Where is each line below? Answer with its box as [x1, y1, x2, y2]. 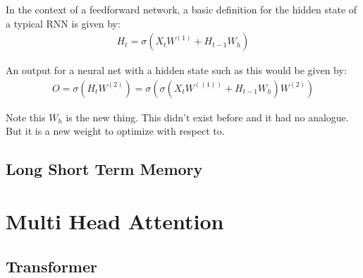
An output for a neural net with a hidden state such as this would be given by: [6, 63, 347, 78]
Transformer [6, 255, 97, 277]
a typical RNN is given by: [6, 16, 121, 30]
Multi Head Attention [6, 207, 224, 235]
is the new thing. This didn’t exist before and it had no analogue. [66, 109, 349, 124]
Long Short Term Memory [6, 158, 203, 180]
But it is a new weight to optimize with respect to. [6, 123, 225, 138]
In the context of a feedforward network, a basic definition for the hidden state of [6, 2, 357, 16]
